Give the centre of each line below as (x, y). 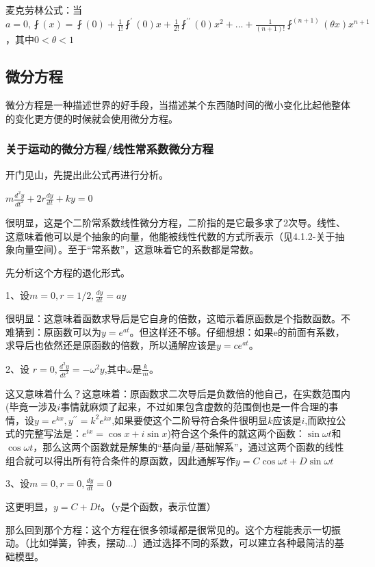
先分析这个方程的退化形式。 (68, 272)
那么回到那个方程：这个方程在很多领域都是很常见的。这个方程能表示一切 (168, 529)
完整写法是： (53, 433)
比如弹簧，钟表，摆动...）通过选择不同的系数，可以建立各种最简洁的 (182, 543)
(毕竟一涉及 (31, 407)
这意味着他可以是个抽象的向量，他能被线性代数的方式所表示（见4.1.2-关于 (170, 236)
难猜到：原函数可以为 (53, 331)
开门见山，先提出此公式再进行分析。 (87, 174)
